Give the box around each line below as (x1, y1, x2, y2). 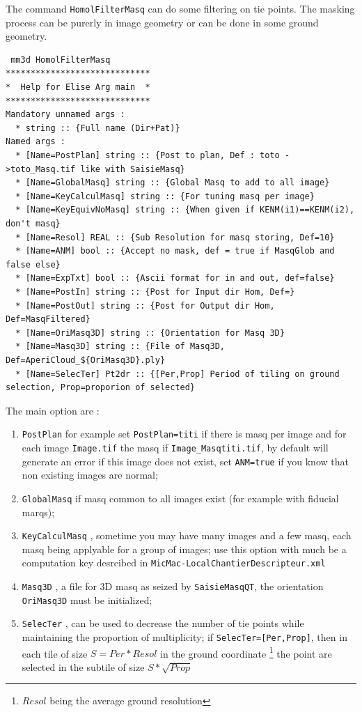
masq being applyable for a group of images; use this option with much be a (22, 541, 347, 556)
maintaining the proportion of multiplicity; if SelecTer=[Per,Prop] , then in (22, 629, 347, 644)
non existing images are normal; (22, 467, 158, 482)
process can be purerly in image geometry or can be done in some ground (6, 15, 319, 29)
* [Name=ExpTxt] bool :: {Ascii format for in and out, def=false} (15, 273, 335, 284)
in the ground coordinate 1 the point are (160, 644, 332, 660)
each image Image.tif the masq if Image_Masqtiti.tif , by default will (22, 440, 329, 454)
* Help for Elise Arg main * (6, 82, 150, 93)
